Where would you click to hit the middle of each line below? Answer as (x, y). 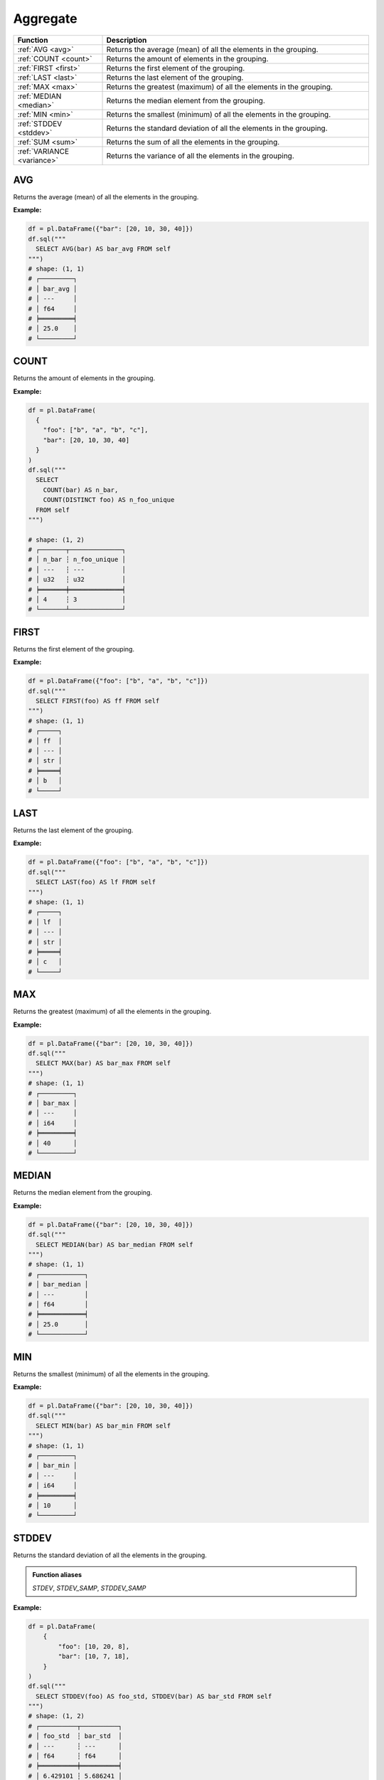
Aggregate (45, 19)
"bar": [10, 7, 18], (94, 1656)
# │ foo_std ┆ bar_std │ (75, 1736)
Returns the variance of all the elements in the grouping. (200, 155)
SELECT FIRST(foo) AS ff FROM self (98, 701)
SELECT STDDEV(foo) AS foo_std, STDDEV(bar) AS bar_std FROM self (154, 1696)
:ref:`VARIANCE (43, 151)
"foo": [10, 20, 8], (94, 1646)
